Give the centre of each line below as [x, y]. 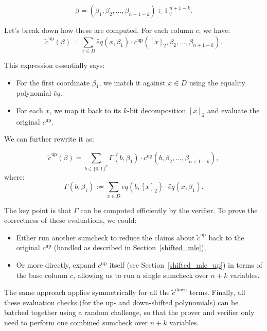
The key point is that [38, 210]
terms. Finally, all [217, 292]
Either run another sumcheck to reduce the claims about [105, 237]
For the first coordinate [53, 82]
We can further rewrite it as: [49, 139]
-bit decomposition [157, 110]
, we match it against [132, 82]
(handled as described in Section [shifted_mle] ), [130, 247]
